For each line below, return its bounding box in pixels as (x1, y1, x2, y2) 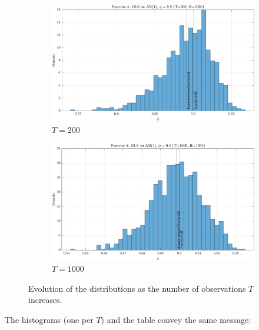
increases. (28, 294, 62, 306)
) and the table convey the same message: (101, 313, 251, 325)
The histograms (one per (5, 313, 94, 325)
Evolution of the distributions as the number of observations (28, 282, 246, 294)
